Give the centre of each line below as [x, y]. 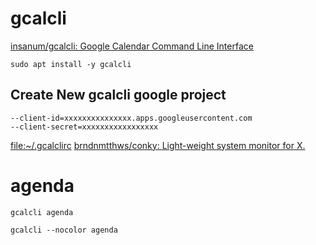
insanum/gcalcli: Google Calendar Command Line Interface [132, 46]
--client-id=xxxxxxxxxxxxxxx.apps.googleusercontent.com [131, 118]
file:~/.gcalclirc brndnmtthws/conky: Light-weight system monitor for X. [158, 145]
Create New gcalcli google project [118, 95]
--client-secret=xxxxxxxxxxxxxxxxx [84, 127]
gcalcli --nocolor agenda [64, 230]
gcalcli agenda [42, 212]
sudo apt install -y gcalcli [71, 64]
